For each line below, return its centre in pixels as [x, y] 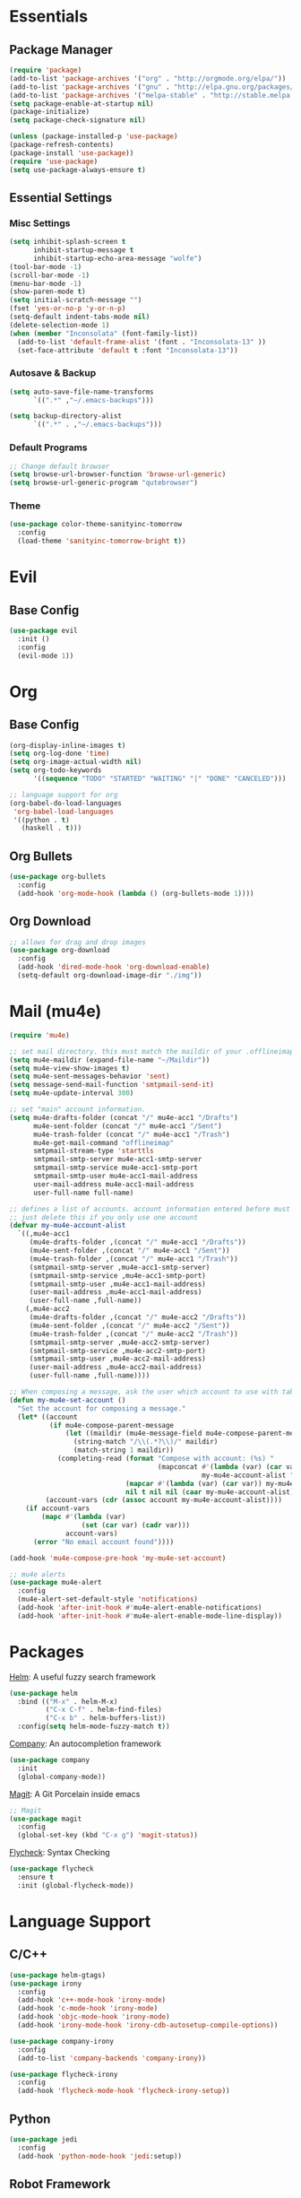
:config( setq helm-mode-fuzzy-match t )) [94, 1727]
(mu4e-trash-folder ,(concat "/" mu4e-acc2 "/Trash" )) [134, 1334]
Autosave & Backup [53, 373]
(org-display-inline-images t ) [68, 745]
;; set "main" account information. [77, 1109]
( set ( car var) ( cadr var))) [136, 1525]
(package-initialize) [50, 112]
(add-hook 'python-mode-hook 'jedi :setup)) [99, 2156]
